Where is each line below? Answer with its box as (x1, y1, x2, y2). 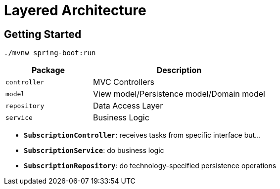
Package (31, 65, 65, 76)
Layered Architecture (4, 2, 146, 19)
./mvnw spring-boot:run (4, 49, 96, 57)
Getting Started (4, 28, 82, 40)
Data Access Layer (93, 101, 163, 111)
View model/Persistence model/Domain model (93, 89, 265, 99)
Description (156, 65, 202, 76)
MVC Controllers (93, 77, 154, 87)
